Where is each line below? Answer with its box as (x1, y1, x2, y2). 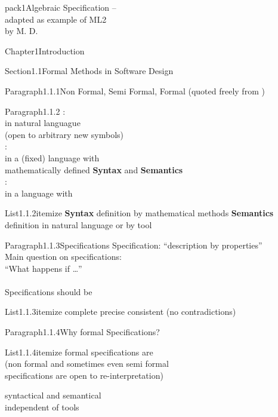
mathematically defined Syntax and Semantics (5, 163, 183, 176)
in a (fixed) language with (5, 151, 100, 164)
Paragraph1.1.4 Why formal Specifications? (5, 326, 160, 338)
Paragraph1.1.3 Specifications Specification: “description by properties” (5, 238, 262, 251)
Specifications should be (5, 285, 92, 298)
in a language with (5, 186, 73, 199)
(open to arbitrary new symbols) (5, 128, 124, 140)
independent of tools (5, 401, 79, 413)
